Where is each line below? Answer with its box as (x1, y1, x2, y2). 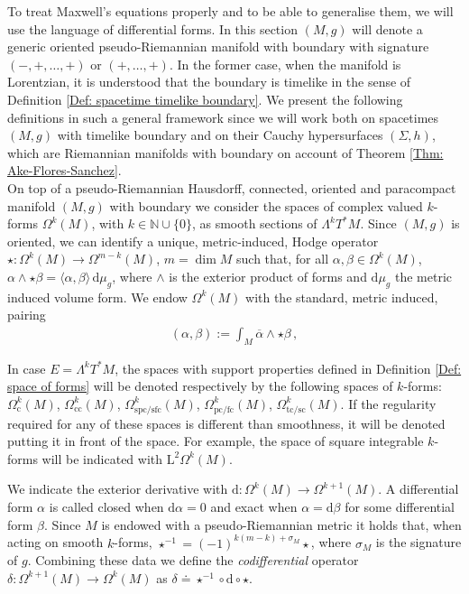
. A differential (378, 479, 459, 498)
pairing (7, 305, 46, 324)
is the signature (375, 533, 462, 552)
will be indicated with (41, 449, 163, 468)
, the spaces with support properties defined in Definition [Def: (115, 358, 462, 377)
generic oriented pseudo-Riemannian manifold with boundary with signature (7, 37, 429, 56)
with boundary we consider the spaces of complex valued (109, 196, 423, 215)
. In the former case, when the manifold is (169, 54, 401, 73)
